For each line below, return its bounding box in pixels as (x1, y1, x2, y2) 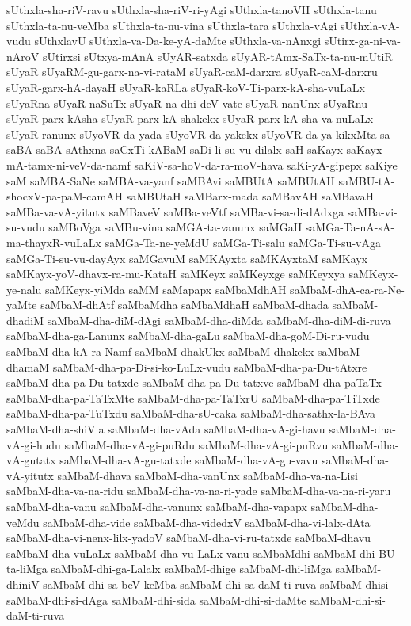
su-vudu (6, 219, 45, 235)
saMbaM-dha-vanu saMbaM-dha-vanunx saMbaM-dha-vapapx (6, 498, 307, 514)
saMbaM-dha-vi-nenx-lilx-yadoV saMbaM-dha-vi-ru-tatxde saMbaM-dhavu (6, 529, 371, 546)
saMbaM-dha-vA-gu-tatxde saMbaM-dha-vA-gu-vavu (59, 452, 318, 468)
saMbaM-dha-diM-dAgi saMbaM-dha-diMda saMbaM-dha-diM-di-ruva (47, 311, 391, 328)
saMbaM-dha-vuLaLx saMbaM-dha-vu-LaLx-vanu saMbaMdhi (6, 544, 310, 561)
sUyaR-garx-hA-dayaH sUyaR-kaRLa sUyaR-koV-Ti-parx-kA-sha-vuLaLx (6, 78, 365, 95)
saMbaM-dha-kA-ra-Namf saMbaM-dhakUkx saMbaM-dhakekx (6, 343, 314, 360)
